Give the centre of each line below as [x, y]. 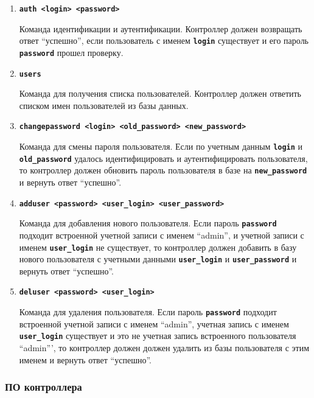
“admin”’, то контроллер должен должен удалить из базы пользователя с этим [164, 347]
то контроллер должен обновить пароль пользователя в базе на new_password [163, 170]
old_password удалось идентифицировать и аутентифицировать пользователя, [163, 158]
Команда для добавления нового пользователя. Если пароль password [148, 223]
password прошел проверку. [71, 52]
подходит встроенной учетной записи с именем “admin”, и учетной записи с [162, 235]
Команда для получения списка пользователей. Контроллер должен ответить [160, 93]
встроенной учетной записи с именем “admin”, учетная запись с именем [154, 323]
